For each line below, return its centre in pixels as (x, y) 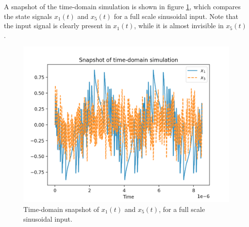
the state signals (28, 16)
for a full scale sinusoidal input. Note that (176, 16)
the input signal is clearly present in (58, 26)
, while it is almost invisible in (179, 26)
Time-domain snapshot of (61, 209)
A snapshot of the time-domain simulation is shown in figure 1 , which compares (122, 6)
